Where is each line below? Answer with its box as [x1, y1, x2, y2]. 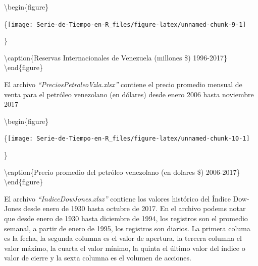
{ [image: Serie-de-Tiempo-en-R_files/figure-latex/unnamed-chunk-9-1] [4, 18, 246, 29]
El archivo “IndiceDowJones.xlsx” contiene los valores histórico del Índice [4, 193, 231, 204]
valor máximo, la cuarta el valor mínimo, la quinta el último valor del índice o [4, 242, 245, 253]
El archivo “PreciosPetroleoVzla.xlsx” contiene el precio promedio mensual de [4, 79, 242, 90]
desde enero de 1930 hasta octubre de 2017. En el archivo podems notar [23, 203, 246, 214]
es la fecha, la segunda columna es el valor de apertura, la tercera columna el [4, 233, 242, 243]
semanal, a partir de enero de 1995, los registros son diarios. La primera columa [4, 223, 250, 233]
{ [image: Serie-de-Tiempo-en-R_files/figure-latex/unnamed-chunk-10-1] [4, 132, 250, 143]
